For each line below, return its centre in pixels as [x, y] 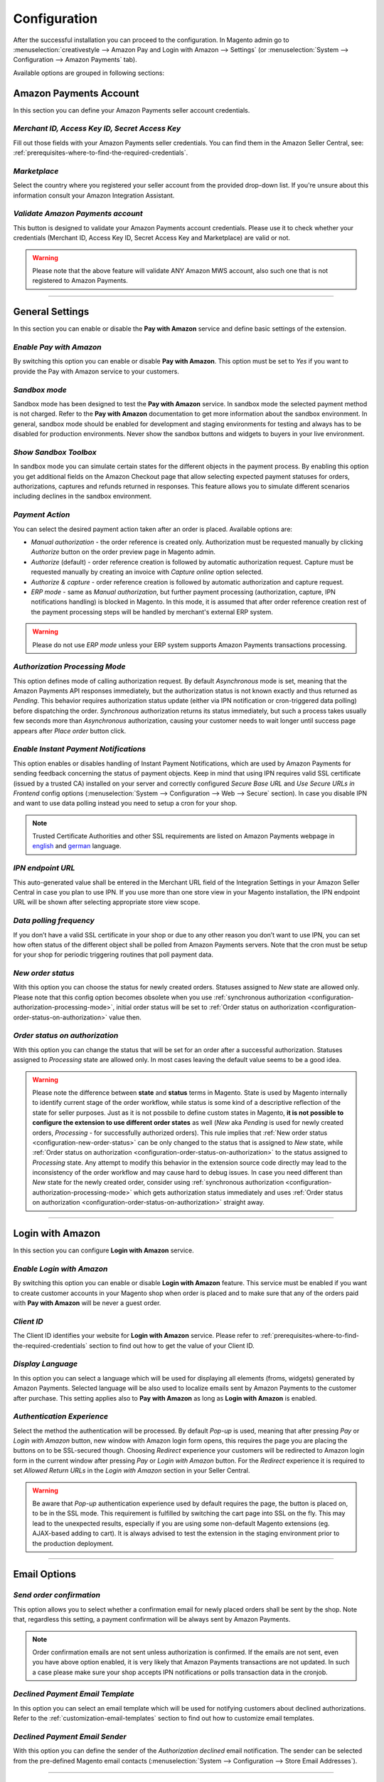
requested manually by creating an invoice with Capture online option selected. [147, 572]
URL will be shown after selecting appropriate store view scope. [107, 902]
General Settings [51, 312]
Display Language [46, 1364]
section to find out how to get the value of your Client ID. [172, 1345]
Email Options [44, 1574]
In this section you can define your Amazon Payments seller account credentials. [132, 110]
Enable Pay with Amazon [58, 347]
